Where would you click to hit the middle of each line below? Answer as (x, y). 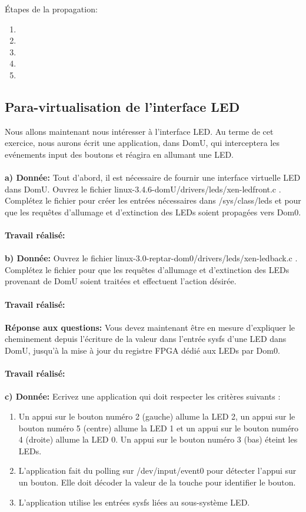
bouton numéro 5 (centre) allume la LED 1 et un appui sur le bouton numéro (159, 428)
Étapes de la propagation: (51, 9)
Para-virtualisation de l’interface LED (122, 106)
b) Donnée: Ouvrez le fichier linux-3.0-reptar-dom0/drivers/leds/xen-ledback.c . (151, 258)
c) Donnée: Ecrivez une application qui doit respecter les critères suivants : (143, 396)
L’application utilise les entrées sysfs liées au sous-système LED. (134, 502)
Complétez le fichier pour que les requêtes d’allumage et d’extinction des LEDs (147, 269)
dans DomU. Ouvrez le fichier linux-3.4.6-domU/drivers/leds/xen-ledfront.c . (143, 189)
